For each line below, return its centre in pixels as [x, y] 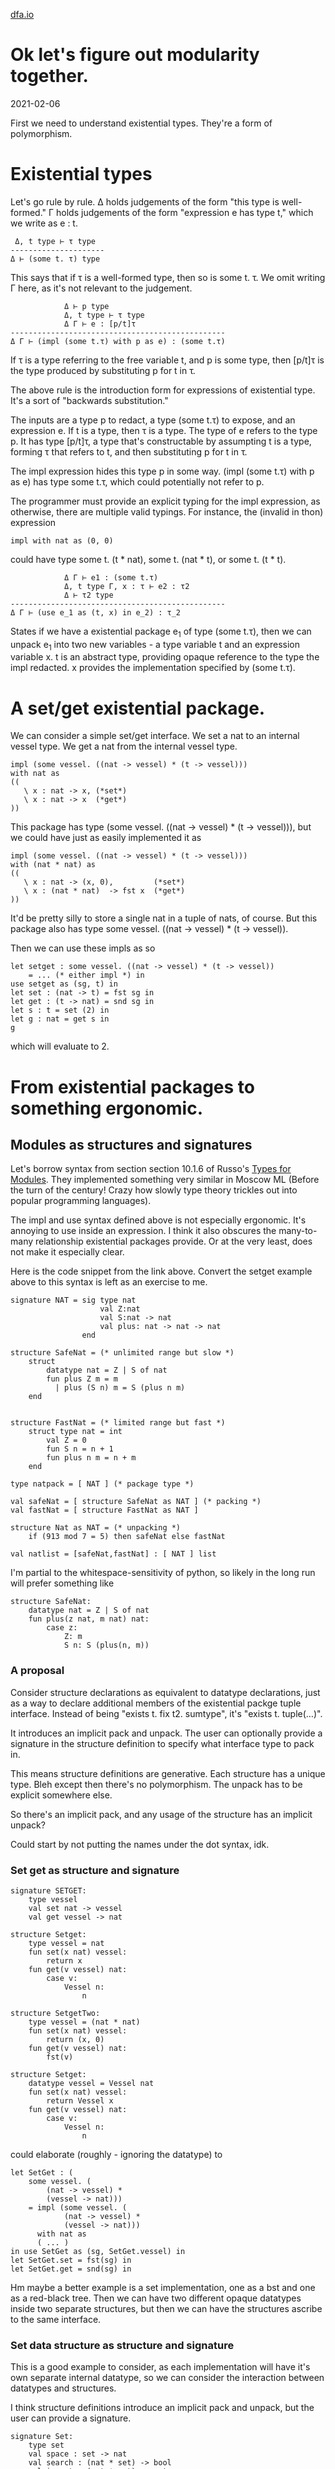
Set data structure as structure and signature [122, 2345]
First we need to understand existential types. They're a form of [141, 123]
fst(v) [60, 2057]
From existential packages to [132, 1086]
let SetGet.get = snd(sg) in [71, 2269]
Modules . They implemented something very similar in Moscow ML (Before [165, 1180]
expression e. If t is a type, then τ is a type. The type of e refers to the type [164, 430]
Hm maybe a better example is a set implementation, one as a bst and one [163, 2287]
